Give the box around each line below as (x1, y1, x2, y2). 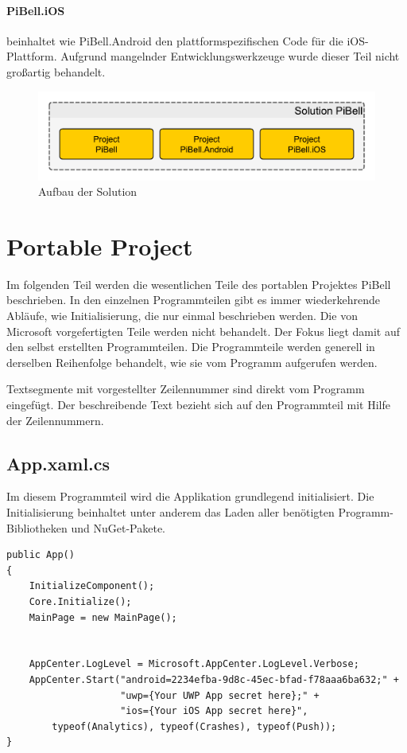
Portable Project (6, 229, 193, 262)
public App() (6, 549, 75, 561)
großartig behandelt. (6, 63, 106, 80)
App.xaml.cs (6, 451, 110, 475)
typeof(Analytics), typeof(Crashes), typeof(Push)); (52, 720, 337, 732)
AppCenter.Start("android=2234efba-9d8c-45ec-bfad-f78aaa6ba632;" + (29, 673, 399, 685)
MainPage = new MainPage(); (29, 611, 177, 623)
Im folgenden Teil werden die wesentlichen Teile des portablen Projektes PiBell (6, 275, 391, 292)
